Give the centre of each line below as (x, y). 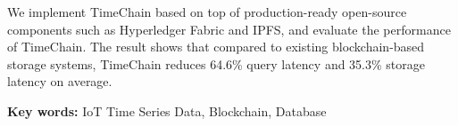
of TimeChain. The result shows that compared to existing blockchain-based (216, 47)
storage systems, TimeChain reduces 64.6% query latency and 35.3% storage (217, 63)
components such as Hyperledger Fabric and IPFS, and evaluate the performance (229, 29)
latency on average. (60, 81)
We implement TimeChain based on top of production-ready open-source (207, 12)
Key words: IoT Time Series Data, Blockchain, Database (167, 110)
